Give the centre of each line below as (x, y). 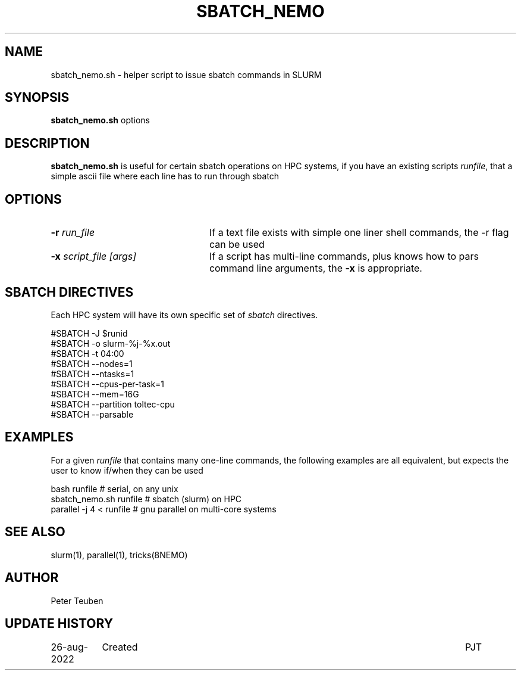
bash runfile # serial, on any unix (114, 489)
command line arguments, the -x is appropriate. (316, 268)
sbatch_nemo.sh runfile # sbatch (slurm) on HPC (146, 499)
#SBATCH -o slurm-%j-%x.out (111, 343)
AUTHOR (32, 578)
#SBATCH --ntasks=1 (92, 374)
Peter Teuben (77, 601)
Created (120, 647)
